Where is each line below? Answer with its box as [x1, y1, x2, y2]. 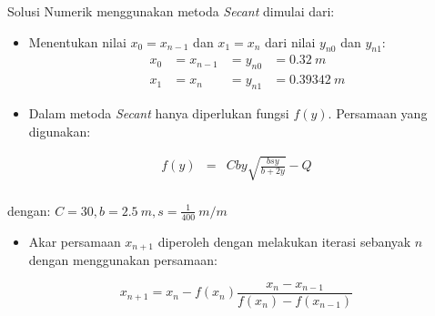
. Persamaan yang [328, 104, 428, 123]
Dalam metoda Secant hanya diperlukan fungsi [28, 104, 289, 123]
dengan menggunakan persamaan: [28, 250, 217, 270]
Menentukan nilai [28, 32, 126, 51]
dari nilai [265, 32, 316, 51]
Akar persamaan [28, 231, 121, 250]
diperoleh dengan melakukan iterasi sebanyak [157, 231, 411, 250]
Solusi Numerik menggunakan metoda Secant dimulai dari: [7, 2, 335, 20]
